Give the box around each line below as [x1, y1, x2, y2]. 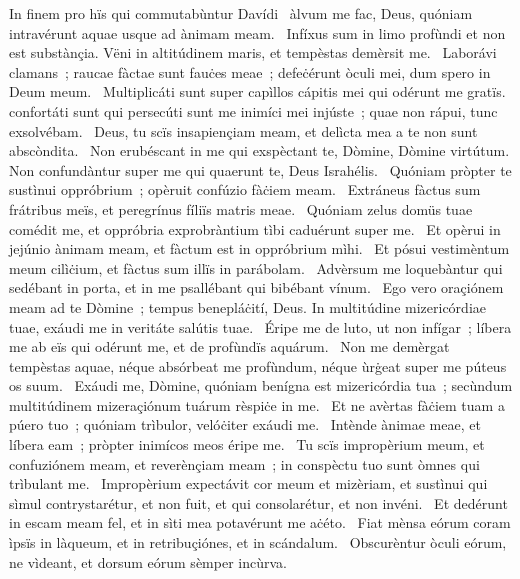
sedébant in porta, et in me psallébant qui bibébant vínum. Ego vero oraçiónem [9, 277, 504, 298]
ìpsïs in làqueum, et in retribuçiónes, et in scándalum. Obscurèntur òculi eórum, [9, 532, 507, 553]
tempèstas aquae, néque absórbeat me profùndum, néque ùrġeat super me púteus [9, 355, 507, 376]
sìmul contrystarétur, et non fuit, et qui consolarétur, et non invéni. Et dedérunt [9, 492, 508, 513]
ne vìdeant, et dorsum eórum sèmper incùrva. [9, 551, 287, 572]
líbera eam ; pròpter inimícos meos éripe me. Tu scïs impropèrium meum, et [9, 434, 485, 455]
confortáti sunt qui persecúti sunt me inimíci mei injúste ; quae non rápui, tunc [9, 100, 498, 121]
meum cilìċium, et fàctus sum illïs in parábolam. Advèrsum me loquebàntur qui [9, 257, 503, 278]
